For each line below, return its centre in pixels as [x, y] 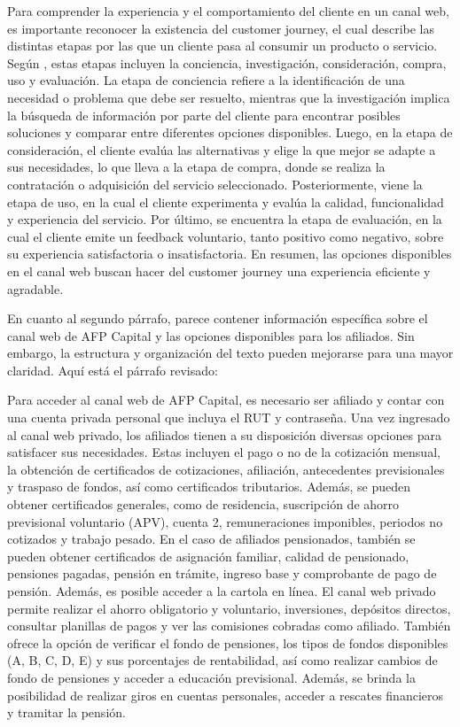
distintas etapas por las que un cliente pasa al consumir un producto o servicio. [222, 46]
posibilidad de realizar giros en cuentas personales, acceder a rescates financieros [226, 695]
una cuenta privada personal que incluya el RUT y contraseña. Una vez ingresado [229, 418]
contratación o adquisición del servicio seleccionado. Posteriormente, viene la [215, 184]
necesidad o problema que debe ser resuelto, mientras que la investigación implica [229, 97]
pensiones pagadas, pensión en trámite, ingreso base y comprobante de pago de [222, 573]
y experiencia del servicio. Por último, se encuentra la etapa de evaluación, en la [225, 219]
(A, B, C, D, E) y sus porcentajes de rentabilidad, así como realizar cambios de [222, 660]
